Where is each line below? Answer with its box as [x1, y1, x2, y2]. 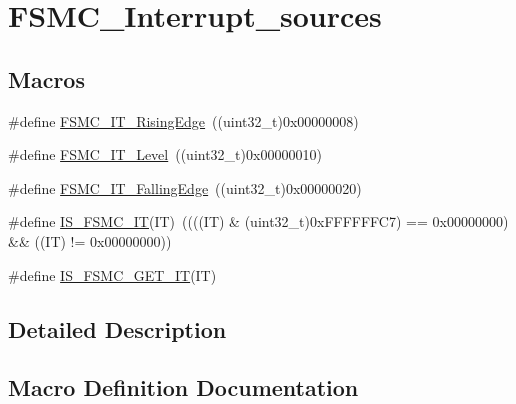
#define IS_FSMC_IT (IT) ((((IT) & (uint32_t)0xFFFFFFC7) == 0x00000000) [8, 211, 509, 232]
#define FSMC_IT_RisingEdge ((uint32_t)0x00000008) [8, 110, 359, 131]
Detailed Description [8, 313, 227, 344]
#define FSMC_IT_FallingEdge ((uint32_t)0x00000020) [8, 177, 362, 198]
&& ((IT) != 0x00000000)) [8, 230, 172, 251]
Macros [8, 63, 85, 94]
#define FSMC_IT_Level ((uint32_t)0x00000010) [8, 144, 322, 165]
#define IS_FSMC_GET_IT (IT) [8, 264, 217, 285]
